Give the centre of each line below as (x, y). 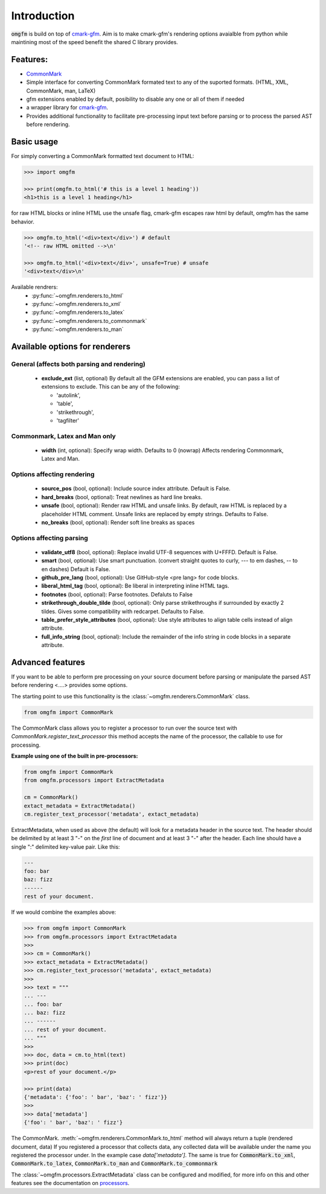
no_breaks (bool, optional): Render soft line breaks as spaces (118, 522)
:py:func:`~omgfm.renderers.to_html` (78, 295)
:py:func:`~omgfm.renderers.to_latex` (78, 312)
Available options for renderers (71, 346)
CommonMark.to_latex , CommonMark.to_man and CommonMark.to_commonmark (114, 1164)
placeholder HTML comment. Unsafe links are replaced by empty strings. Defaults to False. (155, 514)
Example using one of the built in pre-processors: (75, 756)
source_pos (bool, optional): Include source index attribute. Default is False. (136, 488)
